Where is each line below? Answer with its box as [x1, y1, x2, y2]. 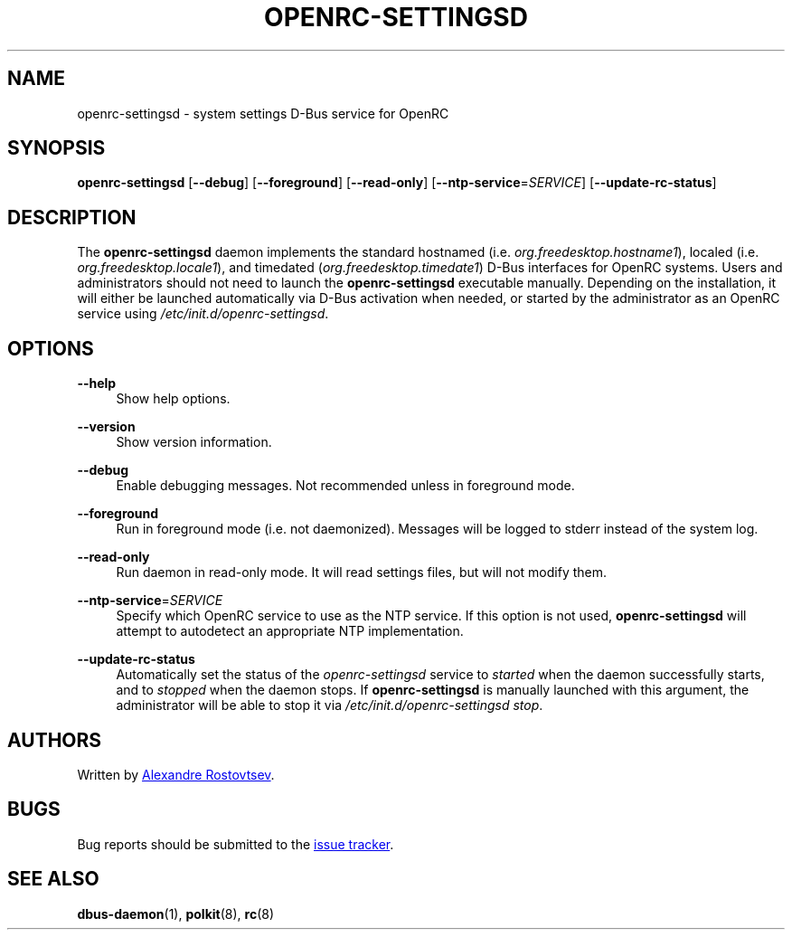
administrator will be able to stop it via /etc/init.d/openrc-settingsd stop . [116, 697, 543, 714]
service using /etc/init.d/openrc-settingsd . [77, 306, 329, 322]
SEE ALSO [7, 867, 99, 891]
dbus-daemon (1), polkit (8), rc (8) [77, 905, 275, 922]
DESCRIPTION [7, 205, 137, 229]
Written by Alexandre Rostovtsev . [77, 766, 275, 782]
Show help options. [116, 391, 231, 407]
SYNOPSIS [7, 137, 106, 160]
